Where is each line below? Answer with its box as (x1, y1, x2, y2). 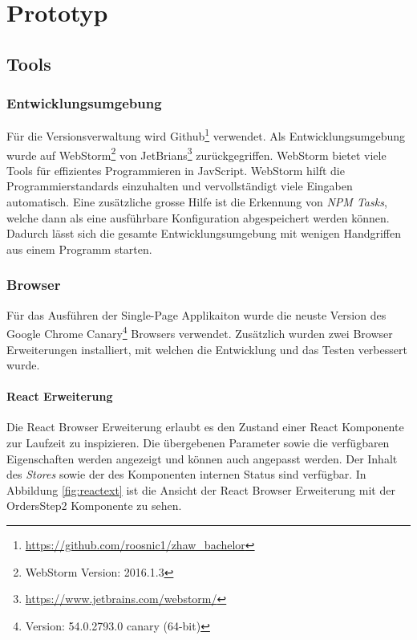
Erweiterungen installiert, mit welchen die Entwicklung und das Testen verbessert (6, 340, 407, 357)
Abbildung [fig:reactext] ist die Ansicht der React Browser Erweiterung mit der (6, 481, 395, 498)
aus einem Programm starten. (6, 240, 152, 257)
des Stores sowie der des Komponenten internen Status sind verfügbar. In (6, 466, 366, 483)
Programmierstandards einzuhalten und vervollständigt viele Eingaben (6, 177, 353, 194)
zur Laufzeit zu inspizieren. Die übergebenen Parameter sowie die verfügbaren (6, 434, 390, 451)
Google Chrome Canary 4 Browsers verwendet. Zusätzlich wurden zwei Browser (6, 323, 393, 341)
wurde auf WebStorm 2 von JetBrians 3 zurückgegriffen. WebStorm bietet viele (6, 144, 387, 163)
